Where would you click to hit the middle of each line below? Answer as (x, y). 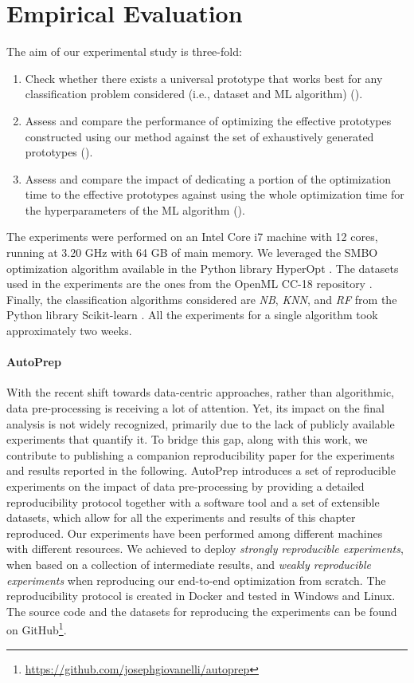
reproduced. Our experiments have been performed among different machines (195, 533)
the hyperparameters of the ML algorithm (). (135, 209)
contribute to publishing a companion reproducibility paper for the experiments (201, 454)
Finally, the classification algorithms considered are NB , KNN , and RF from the (202, 299)
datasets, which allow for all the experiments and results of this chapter (181, 517)
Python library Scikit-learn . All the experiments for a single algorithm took (192, 315)
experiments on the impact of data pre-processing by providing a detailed (186, 486)
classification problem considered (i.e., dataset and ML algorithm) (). (194, 94)
